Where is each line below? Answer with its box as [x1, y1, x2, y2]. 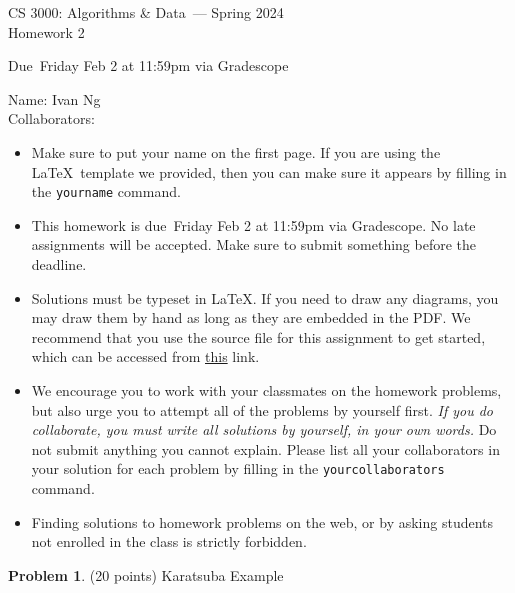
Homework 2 [8, 21, 85, 42]
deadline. [31, 254, 87, 274]
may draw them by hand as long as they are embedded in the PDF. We [31, 307, 471, 328]
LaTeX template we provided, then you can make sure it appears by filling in [31, 161, 507, 182]
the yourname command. [31, 181, 181, 202]
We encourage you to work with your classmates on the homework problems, [31, 379, 502, 400]
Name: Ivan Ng [8, 88, 101, 109]
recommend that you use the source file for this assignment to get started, [31, 326, 486, 347]
